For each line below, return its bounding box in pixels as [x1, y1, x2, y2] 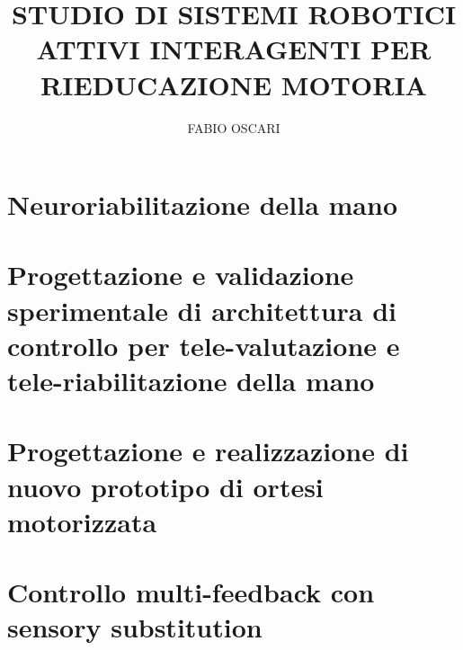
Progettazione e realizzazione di [7, 432, 409, 469]
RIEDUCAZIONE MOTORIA [40, 66, 427, 102]
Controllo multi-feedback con [7, 574, 375, 610]
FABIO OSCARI [187, 118, 280, 137]
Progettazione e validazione [7, 256, 354, 293]
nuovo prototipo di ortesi [7, 467, 324, 504]
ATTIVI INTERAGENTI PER [36, 31, 432, 67]
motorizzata [7, 503, 157, 539]
